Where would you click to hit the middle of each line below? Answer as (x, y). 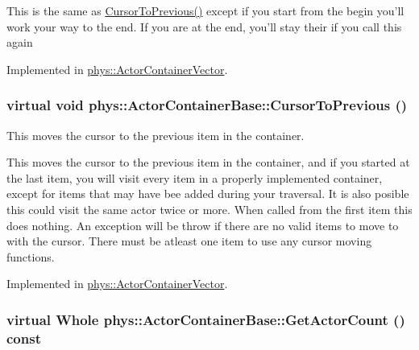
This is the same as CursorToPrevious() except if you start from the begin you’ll (205, 10)
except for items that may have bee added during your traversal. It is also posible (208, 194)
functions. (31, 256)
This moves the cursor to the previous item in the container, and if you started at (208, 162)
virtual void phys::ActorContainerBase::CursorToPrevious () (207, 105)
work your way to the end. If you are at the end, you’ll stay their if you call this (204, 26)
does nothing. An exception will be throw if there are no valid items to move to (203, 225)
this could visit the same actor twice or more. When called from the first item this (209, 209)
